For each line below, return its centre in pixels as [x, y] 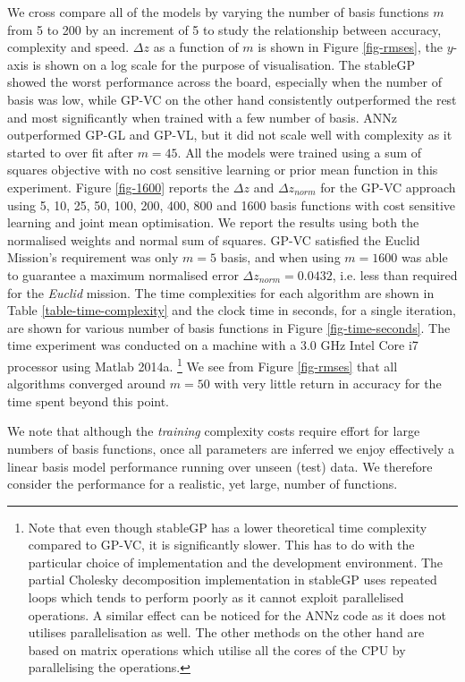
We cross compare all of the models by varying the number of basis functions [218, 12]
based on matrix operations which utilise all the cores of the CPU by [217, 649]
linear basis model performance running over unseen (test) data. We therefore [220, 466]
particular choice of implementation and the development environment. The [236, 562]
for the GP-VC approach [388, 187]
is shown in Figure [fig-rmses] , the [351, 47]
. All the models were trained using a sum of [300, 152]
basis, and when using [280, 257]
